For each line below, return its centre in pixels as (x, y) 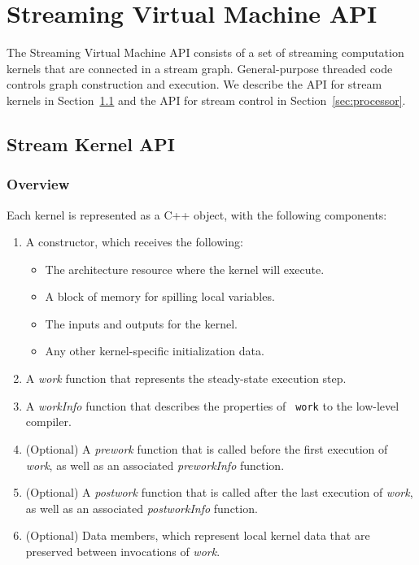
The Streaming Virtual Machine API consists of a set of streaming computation (205, 52)
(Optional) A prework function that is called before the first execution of (207, 448)
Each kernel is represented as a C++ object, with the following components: (197, 214)
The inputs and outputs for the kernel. (141, 323)
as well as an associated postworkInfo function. (142, 508)
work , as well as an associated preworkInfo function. (155, 465)
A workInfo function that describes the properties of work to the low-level (212, 405)
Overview (38, 184)
